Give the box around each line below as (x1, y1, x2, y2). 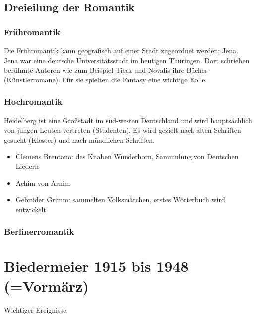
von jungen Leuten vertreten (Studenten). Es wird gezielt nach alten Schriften (4, 125, 241, 135)
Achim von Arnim (15, 177, 70, 188)
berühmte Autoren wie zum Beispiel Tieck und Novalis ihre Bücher (4, 65, 208, 75)
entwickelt (15, 204, 46, 214)
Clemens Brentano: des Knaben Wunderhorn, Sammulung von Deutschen (15, 151, 239, 161)
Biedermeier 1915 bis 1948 (4, 256, 189, 276)
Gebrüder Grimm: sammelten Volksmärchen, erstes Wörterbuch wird (15, 194, 225, 205)
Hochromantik (4, 95, 63, 108)
